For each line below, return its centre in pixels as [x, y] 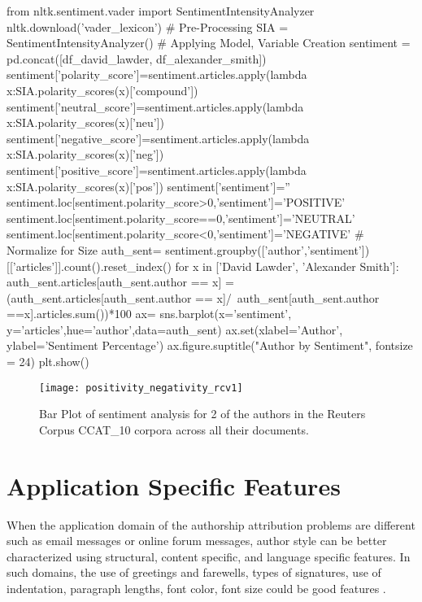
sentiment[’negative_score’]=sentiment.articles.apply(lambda [158, 138]
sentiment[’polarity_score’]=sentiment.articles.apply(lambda [157, 74]
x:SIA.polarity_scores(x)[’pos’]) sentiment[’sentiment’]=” [148, 186]
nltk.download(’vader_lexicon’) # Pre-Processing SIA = [148, 26]
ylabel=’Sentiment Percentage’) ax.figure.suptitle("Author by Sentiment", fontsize [210, 345]
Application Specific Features [174, 485]
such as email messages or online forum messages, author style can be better [197, 541]
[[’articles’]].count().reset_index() [89, 266]
